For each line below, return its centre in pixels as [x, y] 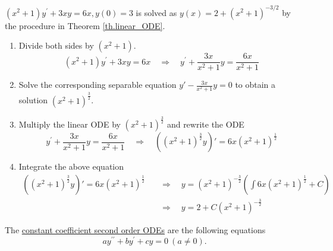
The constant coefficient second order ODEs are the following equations [135, 230]
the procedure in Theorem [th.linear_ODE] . [85, 25]
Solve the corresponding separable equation [98, 85]
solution [33, 100]
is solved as [156, 12]
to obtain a [255, 85]
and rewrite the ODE [205, 124]
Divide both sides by [56, 45]
